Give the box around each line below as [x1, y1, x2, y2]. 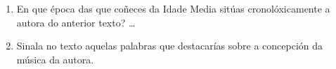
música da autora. [16, 52, 94, 66]
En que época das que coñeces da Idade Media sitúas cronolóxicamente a [16, 1, 330, 15]
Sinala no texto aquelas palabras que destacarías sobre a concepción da [16, 38, 323, 53]
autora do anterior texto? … [16, 15, 136, 29]
